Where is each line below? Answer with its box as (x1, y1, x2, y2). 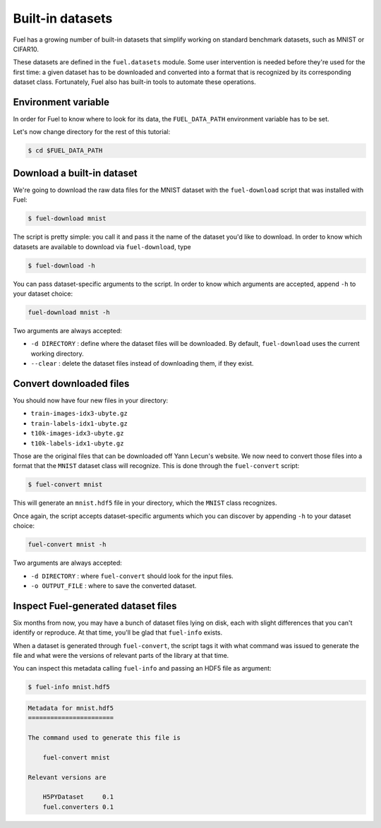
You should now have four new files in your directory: (13, 396, 169, 405)
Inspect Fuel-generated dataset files (13, 600, 177, 612)
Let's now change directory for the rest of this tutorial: (13, 128, 171, 136)
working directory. (30, 349, 84, 358)
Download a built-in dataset (13, 167, 138, 179)
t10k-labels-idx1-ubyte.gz (30, 439, 124, 448)
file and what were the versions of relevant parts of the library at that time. (13, 651, 229, 659)
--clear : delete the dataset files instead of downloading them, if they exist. (30, 359, 254, 368)
